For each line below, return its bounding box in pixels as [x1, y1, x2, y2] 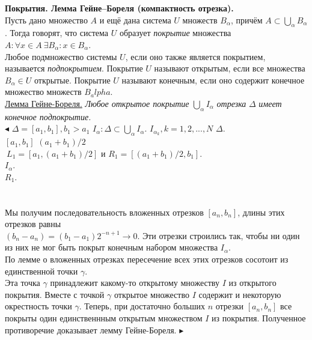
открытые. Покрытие [34, 73, 111, 86]
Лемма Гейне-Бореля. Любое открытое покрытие [5, 97, 189, 109]
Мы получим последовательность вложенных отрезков [5, 205, 204, 218]
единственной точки [5, 264, 78, 277]
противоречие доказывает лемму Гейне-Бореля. [5, 323, 177, 336]
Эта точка [5, 276, 40, 289]
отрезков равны [5, 217, 61, 230]
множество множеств [5, 85, 82, 98]
